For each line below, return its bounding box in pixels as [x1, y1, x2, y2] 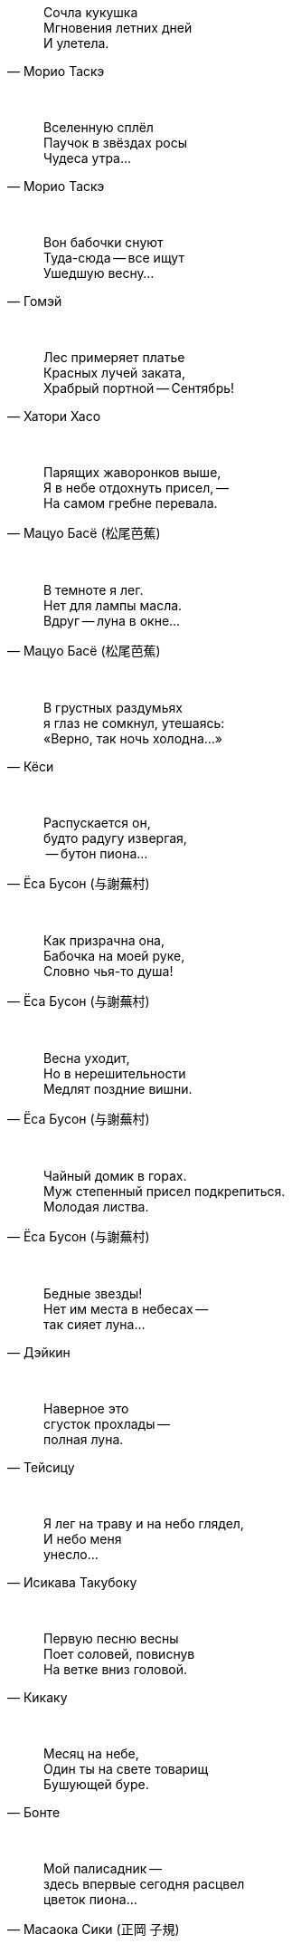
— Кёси [7, 759, 54, 774]
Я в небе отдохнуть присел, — [43, 480, 229, 495]
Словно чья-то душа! [43, 963, 174, 979]
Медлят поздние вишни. [43, 1081, 193, 1096]
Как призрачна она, [43, 933, 165, 948]
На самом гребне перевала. [43, 495, 218, 511]
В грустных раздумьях [43, 700, 183, 715]
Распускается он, [43, 815, 151, 830]
